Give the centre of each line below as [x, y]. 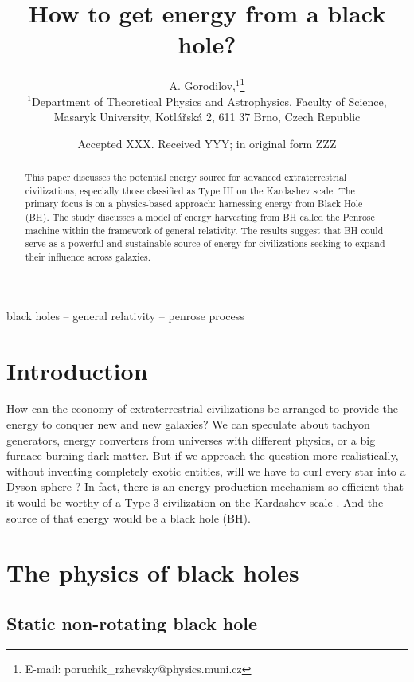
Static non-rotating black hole [132, 623]
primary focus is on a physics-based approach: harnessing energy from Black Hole [194, 204]
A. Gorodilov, [202, 85]
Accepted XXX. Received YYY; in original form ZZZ [207, 143]
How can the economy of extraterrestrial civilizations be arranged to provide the [202, 408]
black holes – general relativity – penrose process [125, 315]
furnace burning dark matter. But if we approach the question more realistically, [203, 455]
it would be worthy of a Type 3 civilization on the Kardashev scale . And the [195, 502]
